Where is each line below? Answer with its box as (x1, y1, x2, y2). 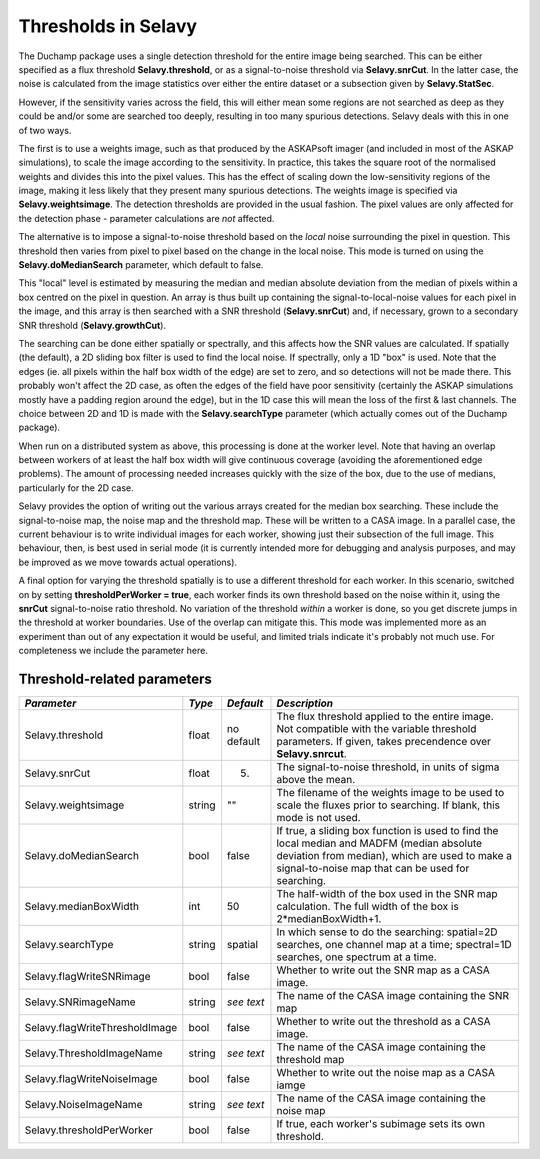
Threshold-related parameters (18, 670, 212, 687)
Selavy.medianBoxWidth (24, 900, 140, 914)
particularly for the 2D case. (18, 481, 134, 494)
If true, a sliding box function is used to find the (276, 824, 499, 838)
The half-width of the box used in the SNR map (276, 887, 499, 901)
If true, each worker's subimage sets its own (276, 1117, 485, 1131)
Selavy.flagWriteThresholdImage (24, 1021, 178, 1035)
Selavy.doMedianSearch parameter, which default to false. (18, 259, 264, 271)
